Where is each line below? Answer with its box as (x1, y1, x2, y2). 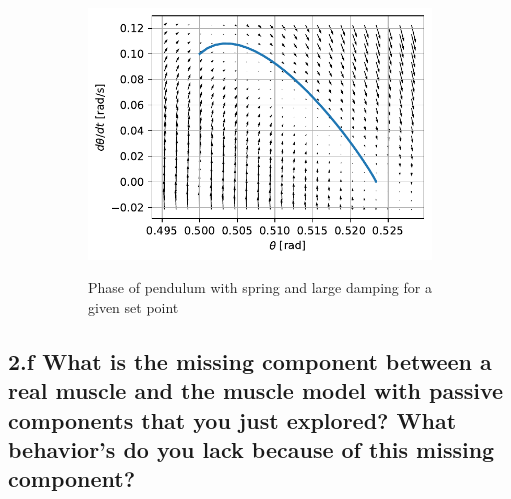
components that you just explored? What (8, 404, 457, 435)
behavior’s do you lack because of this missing (8, 433, 495, 464)
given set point (88, 296, 179, 317)
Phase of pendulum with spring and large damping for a (88, 277, 432, 298)
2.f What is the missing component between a (8, 345, 492, 376)
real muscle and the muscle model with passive (8, 375, 504, 406)
